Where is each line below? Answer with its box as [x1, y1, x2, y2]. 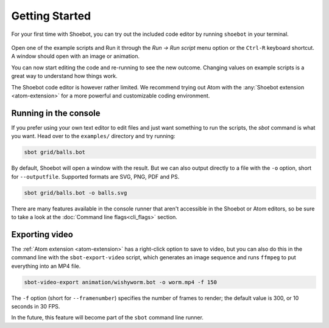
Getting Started [11, 9, 91, 23]
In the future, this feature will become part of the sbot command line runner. [11, 314, 204, 321]
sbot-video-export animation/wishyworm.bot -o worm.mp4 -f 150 [24, 279, 218, 285]
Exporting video [11, 229, 73, 240]
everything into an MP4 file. [11, 262, 81, 270]
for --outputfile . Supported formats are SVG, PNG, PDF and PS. [11, 173, 180, 180]
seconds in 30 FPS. [11, 302, 60, 310]
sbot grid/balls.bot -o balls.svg [24, 189, 127, 196]
